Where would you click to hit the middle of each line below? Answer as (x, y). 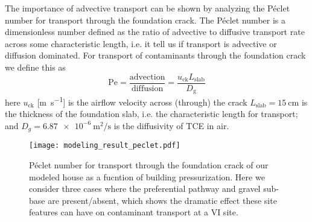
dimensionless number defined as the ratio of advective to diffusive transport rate (155, 32)
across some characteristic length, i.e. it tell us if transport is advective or (141, 43)
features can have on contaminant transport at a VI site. (134, 212)
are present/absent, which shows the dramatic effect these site (162, 200)
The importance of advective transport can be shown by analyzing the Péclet (148, 8)
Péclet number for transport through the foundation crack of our (149, 165)
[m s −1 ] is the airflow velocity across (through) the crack (142, 101)
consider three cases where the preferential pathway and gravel (145, 189)
